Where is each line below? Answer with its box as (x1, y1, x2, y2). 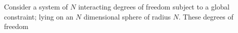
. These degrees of (178, 11, 233, 21)
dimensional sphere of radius (83, 11, 171, 21)
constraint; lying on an (4, 11, 73, 21)
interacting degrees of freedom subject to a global (78, 1, 229, 11)
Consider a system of (4, 1, 68, 11)
